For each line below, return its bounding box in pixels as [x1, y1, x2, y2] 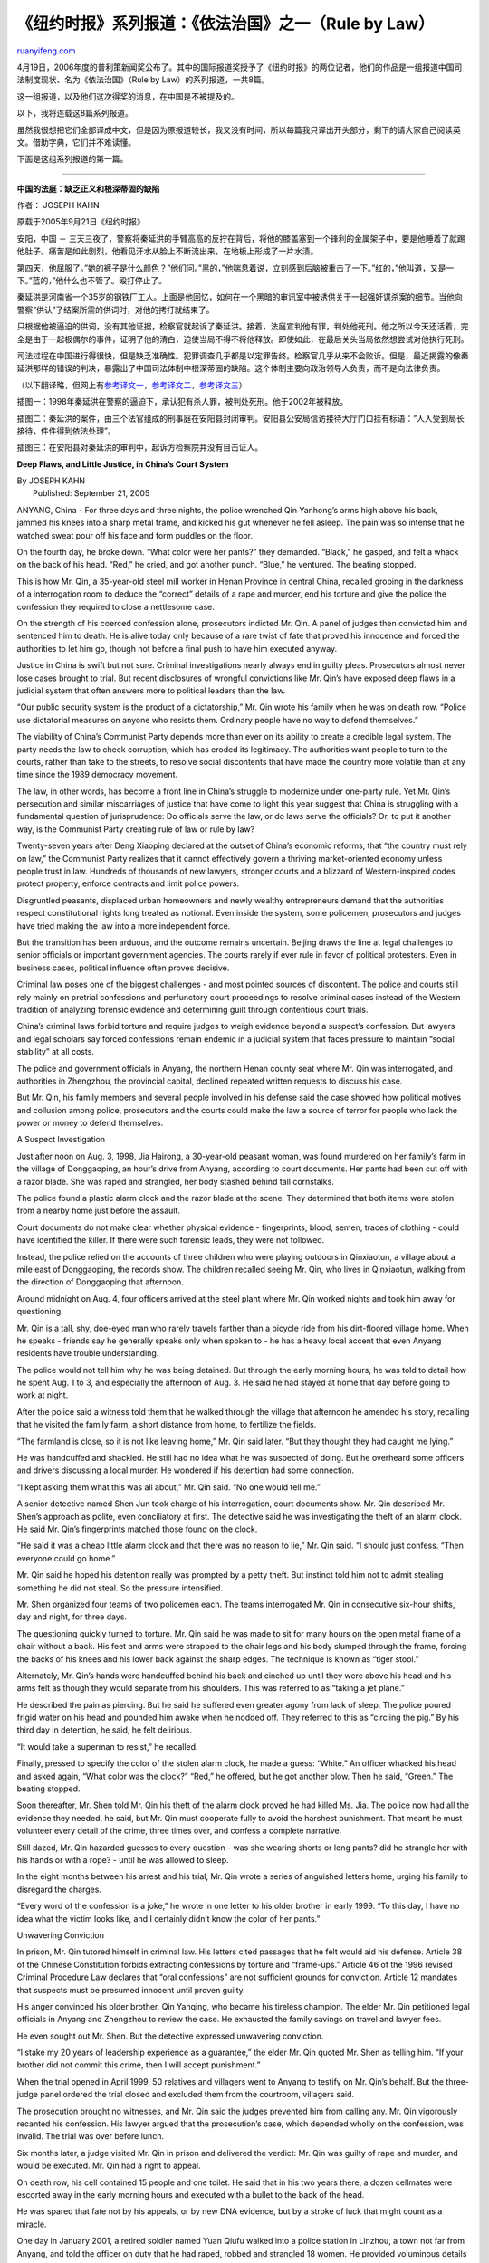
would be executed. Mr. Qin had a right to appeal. [16, 2160, 201, 2172]
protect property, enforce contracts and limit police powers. [16, 878, 240, 889]
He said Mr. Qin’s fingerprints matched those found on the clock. [16, 1523, 258, 1534]
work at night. [16, 1389, 69, 1400]
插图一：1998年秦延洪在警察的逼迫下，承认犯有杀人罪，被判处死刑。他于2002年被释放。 [16, 396, 349, 407]
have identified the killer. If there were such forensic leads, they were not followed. [16, 1235, 325, 1246]
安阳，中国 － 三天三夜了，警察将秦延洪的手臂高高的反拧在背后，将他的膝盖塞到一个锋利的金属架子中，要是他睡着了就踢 [16, 233, 465, 243]
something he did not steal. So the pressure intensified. [16, 1582, 224, 1593]
